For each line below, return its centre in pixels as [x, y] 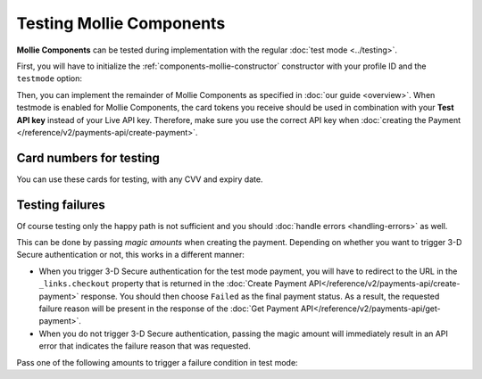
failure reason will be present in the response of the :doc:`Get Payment [169, 309]
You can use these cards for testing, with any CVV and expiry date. [140, 179]
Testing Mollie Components [121, 23]
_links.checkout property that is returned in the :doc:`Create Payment [173, 284]
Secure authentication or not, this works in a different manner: [131, 255]
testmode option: [50, 78]
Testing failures [61, 205]
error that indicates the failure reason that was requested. [145, 346]
